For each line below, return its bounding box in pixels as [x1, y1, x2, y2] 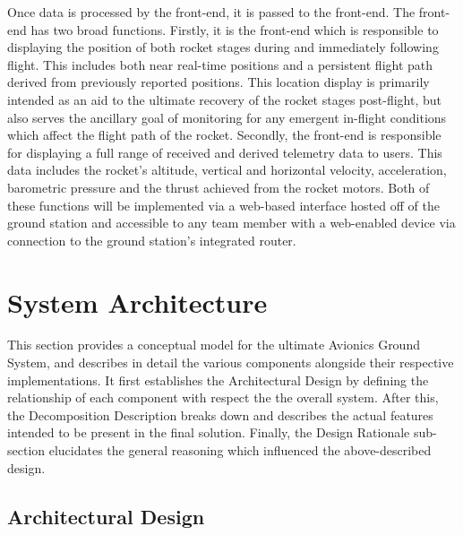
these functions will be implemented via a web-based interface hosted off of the [7, 195, 440, 214]
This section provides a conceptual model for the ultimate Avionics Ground [7, 335, 420, 354]
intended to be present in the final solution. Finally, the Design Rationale [7, 423, 410, 442]
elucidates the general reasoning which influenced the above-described [48, 441, 432, 459]
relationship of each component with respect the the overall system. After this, [7, 388, 439, 407]
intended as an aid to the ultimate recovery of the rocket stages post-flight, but [7, 90, 442, 108]
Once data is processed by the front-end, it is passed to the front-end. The [7, 3, 416, 21]
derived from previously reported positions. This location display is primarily [7, 73, 430, 91]
